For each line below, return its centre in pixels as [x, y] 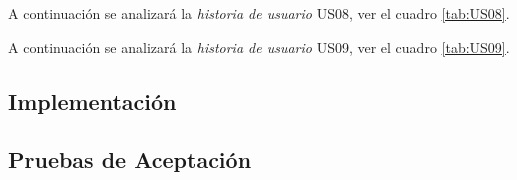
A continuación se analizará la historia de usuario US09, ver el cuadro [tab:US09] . [259, 46]
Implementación [92, 100]
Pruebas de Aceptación [130, 159]
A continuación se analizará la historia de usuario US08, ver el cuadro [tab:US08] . [259, 13]
